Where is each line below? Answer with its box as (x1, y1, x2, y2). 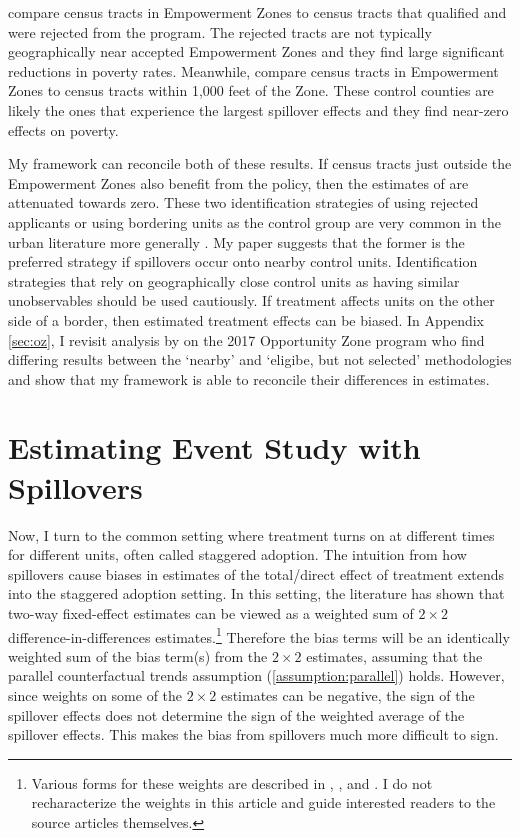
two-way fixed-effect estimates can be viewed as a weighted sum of (8, 602, 414, 623)
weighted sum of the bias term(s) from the (8, 645, 268, 666)
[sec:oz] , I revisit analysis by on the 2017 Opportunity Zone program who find (8, 329, 485, 350)
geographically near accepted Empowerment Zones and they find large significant (8, 41, 505, 62)
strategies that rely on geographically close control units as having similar (8, 270, 460, 291)
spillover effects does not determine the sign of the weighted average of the (8, 704, 465, 725)
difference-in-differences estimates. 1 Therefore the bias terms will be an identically (8, 623, 510, 647)
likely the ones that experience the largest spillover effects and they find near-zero (8, 99, 509, 120)
